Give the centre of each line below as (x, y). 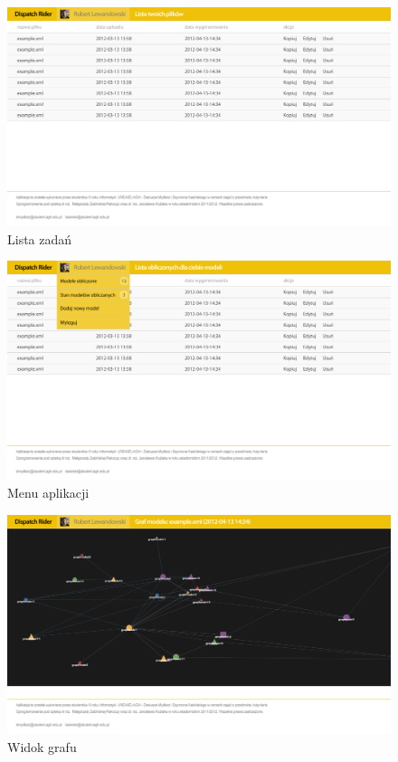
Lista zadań (40, 238)
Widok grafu (42, 746)
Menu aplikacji (48, 493)
